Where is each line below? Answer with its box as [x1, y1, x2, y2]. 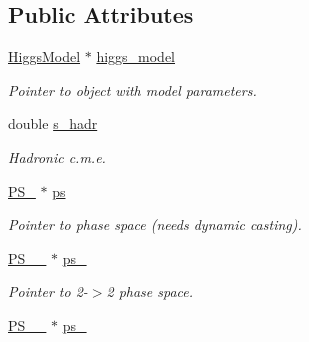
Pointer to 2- [8, 281, 88, 302]
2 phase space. [106, 281, 194, 302]
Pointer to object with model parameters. [8, 79, 257, 100]
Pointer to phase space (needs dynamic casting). [8, 214, 302, 235]
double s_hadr [8, 113, 98, 134]
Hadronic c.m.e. [8, 146, 106, 167]
